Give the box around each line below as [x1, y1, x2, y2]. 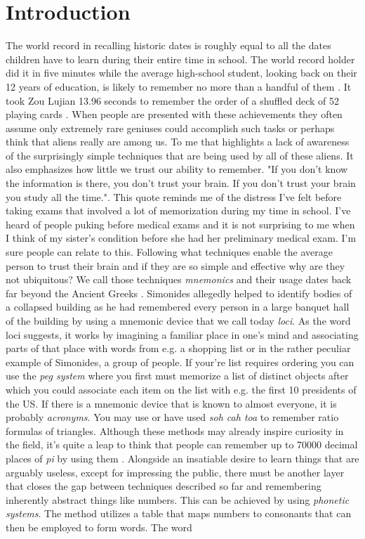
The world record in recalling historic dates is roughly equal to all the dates [6, 38, 331, 53]
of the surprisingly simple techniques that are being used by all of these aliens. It [6, 148, 354, 162]
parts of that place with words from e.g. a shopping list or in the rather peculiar [6, 341, 351, 356]
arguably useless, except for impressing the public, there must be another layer [6, 465, 345, 479]
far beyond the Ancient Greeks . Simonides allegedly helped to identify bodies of [6, 285, 352, 300]
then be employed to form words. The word [6, 519, 192, 534]
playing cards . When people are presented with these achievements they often [6, 107, 343, 122]
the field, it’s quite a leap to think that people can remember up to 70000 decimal [6, 437, 358, 452]
